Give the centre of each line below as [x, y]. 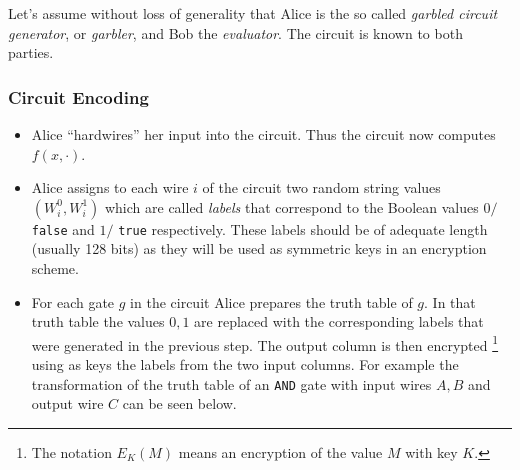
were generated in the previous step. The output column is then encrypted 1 [265, 343]
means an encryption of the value [280, 451]
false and [63, 228]
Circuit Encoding [78, 96]
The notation [71, 451]
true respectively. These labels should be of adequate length [303, 228]
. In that [450, 301]
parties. [31, 52]
